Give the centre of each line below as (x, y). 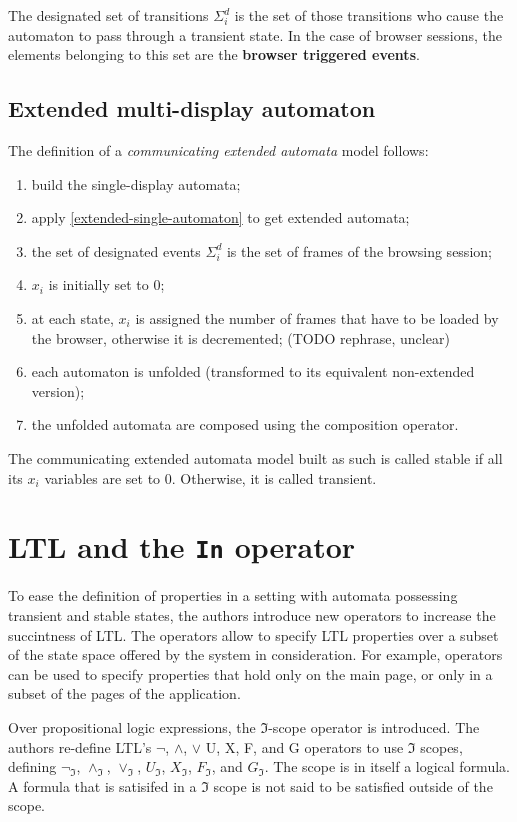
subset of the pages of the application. (124, 693)
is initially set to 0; (106, 284)
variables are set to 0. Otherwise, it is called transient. (210, 477)
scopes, (441, 746)
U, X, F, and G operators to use (304, 746)
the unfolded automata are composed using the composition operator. (245, 424)
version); (58, 390)
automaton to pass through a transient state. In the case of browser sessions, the (255, 34)
